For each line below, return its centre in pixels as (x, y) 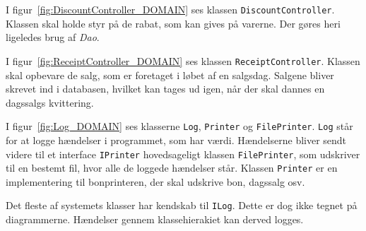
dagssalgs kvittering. (50, 102)
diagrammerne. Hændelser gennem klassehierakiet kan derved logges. (155, 219)
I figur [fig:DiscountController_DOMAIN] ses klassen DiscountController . (170, 9)
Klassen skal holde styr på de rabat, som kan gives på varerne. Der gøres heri (173, 23)
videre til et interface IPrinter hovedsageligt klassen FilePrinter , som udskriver (183, 154)
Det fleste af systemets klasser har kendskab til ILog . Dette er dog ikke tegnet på (182, 205)
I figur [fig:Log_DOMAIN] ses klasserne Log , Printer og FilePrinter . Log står (179, 126)
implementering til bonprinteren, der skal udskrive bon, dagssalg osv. (155, 181)
